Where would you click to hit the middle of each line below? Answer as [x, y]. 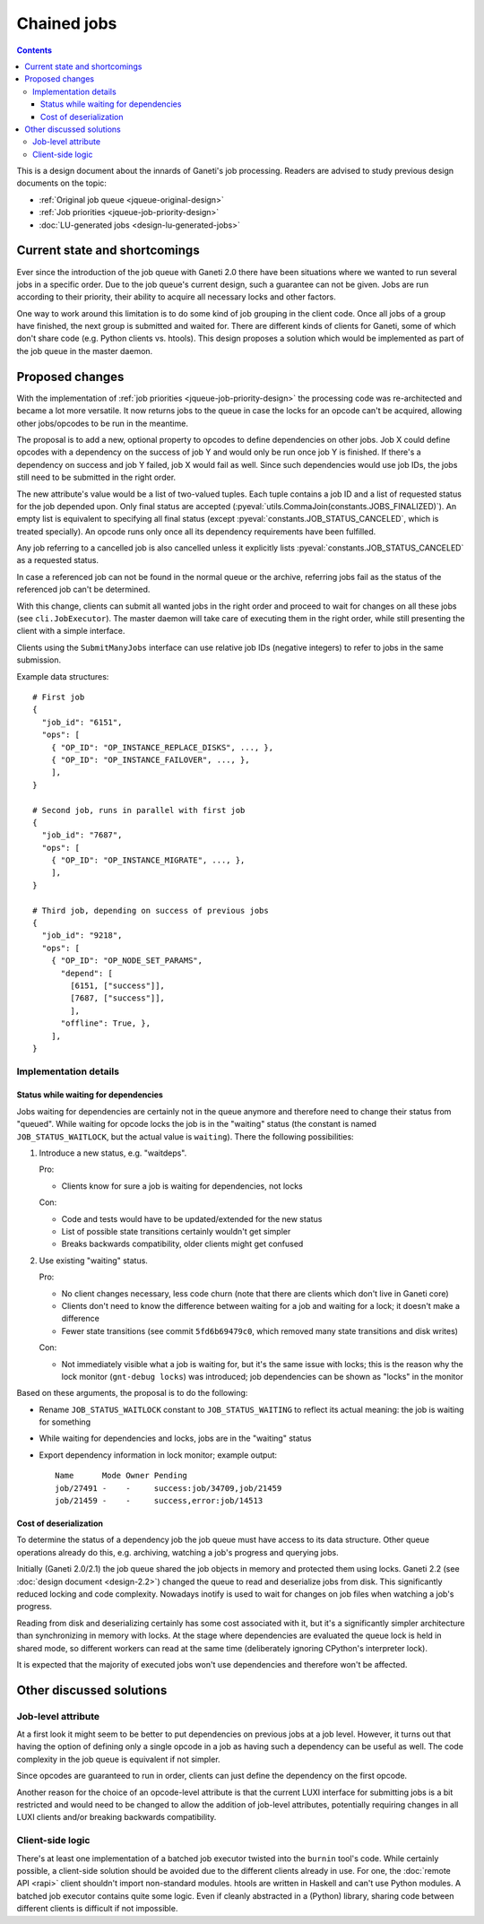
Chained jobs [67, 23]
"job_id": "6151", [82, 722]
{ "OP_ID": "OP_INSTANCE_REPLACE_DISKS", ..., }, [162, 747]
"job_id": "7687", [82, 835]
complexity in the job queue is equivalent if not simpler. [118, 1759]
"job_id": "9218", [82, 936]
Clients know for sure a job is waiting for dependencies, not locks [182, 1186]
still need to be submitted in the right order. [96, 477]
